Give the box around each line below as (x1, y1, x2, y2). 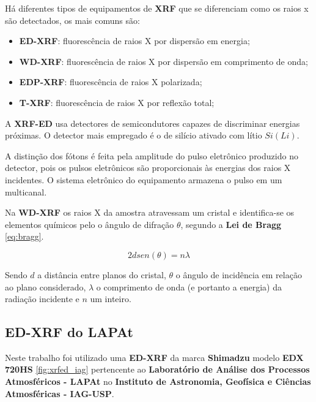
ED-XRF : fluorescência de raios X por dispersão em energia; (19, 34, 250, 47)
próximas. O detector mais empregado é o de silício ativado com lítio (5, 129, 262, 142)
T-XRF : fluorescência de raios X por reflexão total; (19, 96, 215, 108)
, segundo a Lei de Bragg (180, 218, 282, 230)
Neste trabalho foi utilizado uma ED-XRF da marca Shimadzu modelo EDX (5, 351, 304, 363)
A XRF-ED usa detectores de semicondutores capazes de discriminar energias (5, 116, 300, 129)
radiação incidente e (5, 292, 79, 305)
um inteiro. (90, 292, 131, 305)
